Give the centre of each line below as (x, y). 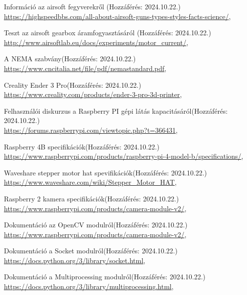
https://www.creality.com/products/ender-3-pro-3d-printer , (93, 94)
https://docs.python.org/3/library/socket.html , (75, 260)
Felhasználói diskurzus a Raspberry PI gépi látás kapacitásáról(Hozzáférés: (116, 111)
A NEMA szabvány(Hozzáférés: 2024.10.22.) (70, 59)
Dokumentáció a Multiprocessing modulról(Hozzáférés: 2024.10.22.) (105, 277)
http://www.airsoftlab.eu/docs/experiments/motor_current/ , (96, 42)
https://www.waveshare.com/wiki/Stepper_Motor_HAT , (90, 182)
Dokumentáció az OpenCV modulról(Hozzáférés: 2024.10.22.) (96, 225)
